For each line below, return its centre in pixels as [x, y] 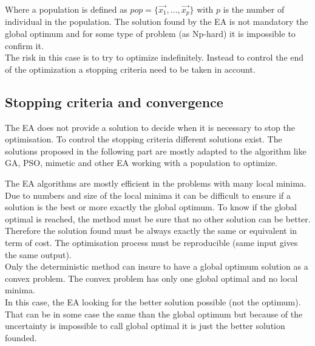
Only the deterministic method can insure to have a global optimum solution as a [157, 266]
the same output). [38, 254]
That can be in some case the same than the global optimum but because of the [154, 314]
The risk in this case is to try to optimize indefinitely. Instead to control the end [154, 57]
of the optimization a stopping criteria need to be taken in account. [130, 69]
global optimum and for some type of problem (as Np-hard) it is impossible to [150, 34]
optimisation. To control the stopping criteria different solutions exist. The [144, 139]
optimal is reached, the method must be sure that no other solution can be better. [158, 218]
